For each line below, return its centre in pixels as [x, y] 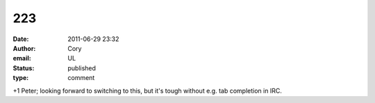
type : [21, 78]
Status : [24, 68]
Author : [24, 48]
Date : [21, 39]
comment [81, 78]
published [82, 68]
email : [22, 58]
